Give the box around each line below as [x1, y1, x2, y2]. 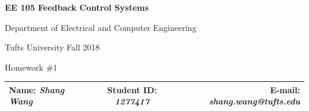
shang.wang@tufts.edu [209, 95, 300, 107]
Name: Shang [9, 83, 65, 96]
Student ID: [107, 83, 157, 96]
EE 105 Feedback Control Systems [5, 1, 149, 13]
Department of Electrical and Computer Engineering [5, 21, 197, 33]
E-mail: [270, 83, 300, 96]
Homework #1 [5, 61, 58, 73]
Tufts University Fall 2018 [5, 41, 100, 53]
